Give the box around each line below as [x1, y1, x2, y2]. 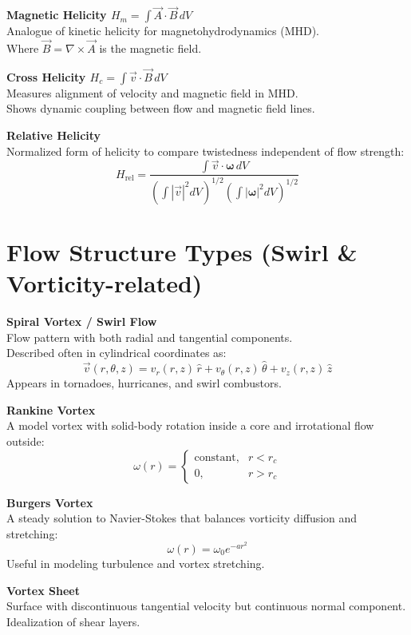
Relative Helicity [6, 127, 101, 144]
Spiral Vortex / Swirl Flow [6, 313, 157, 330]
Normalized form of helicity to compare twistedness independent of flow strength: [6, 142, 405, 159]
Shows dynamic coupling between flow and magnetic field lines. [6, 100, 315, 117]
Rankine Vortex [6, 401, 96, 418]
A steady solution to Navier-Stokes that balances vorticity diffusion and [6, 510, 358, 526]
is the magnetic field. [99, 40, 202, 57]
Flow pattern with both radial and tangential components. [6, 328, 293, 345]
